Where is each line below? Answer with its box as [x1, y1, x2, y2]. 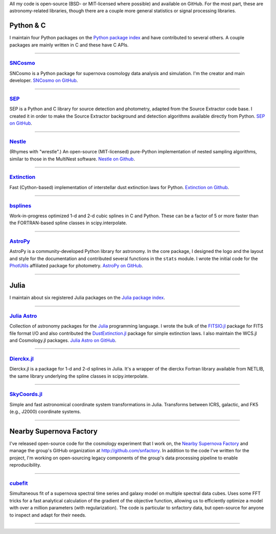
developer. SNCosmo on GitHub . [9, 77, 78, 84]
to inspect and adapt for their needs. [9, 512, 86, 518]
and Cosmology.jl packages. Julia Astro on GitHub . [9, 337, 117, 343]
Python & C [9, 21, 46, 30]
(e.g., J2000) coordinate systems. [9, 409, 81, 415]
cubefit [9, 480, 28, 486]
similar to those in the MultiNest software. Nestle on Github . [9, 156, 135, 162]
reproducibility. [9, 462, 41, 468]
